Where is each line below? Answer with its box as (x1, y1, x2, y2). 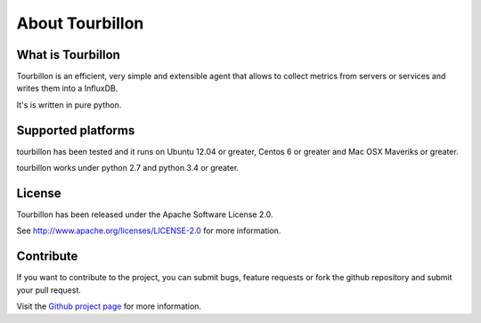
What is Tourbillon (16, 47, 120, 62)
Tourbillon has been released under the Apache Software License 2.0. (16, 209, 273, 220)
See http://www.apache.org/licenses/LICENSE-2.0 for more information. (16, 225, 281, 236)
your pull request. (16, 285, 82, 295)
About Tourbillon (16, 13, 144, 33)
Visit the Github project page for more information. (16, 301, 202, 311)
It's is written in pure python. (16, 99, 122, 110)
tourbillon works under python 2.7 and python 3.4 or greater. (16, 163, 240, 174)
